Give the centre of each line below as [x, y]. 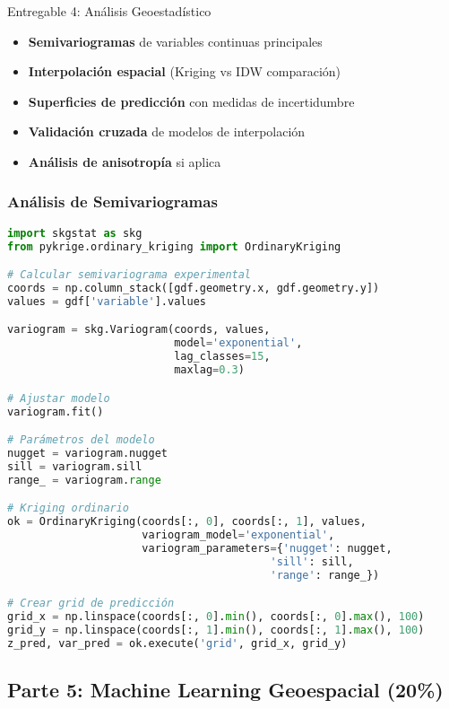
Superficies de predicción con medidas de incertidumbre [191, 101]
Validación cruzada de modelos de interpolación [167, 131]
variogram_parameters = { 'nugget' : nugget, [267, 548]
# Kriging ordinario [69, 508]
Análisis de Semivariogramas [112, 201]
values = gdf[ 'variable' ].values [107, 301]
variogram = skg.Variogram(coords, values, [139, 330]
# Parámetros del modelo [81, 440]
